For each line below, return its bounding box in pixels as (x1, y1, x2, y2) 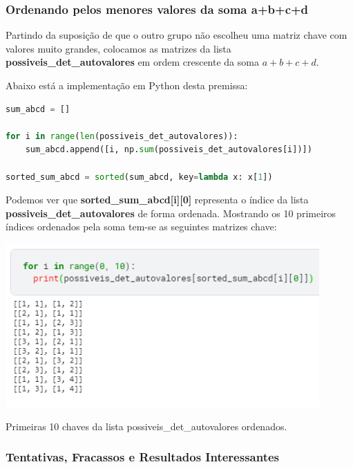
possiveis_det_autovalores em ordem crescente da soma (6, 55, 259, 69)
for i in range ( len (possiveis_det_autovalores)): (6, 131, 238, 141)
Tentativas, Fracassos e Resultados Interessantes (6, 448, 280, 466)
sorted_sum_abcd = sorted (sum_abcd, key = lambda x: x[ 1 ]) (6, 172, 273, 182)
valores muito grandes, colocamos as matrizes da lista (6, 41, 231, 55)
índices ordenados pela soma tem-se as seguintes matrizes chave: (6, 219, 277, 234)
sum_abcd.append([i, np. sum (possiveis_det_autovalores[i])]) (25, 145, 312, 155)
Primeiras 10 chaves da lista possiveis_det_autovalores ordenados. (6, 419, 287, 433)
